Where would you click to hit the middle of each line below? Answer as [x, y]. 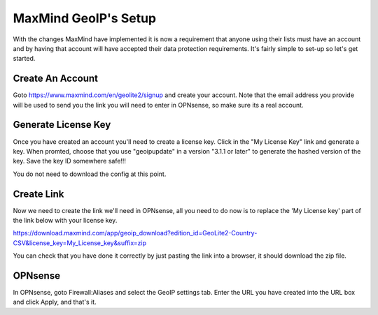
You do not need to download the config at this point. [90, 174]
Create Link [38, 194]
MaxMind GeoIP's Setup [85, 18]
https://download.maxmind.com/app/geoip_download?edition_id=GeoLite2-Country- [135, 233]
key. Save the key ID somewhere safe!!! [69, 161]
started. [24, 59]
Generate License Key [62, 125]
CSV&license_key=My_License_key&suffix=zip [80, 243]
